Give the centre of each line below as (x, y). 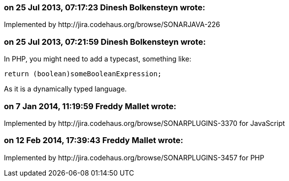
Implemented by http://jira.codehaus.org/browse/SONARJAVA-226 (112, 25)
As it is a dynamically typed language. (65, 89)
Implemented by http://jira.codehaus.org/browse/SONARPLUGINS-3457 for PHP (134, 157)
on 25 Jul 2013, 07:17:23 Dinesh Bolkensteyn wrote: (105, 7)
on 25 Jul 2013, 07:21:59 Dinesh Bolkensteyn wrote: (105, 42)
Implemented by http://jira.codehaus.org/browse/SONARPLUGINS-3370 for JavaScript (144, 123)
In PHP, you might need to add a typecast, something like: (98, 59)
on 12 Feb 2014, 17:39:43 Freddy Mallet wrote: (94, 140)
